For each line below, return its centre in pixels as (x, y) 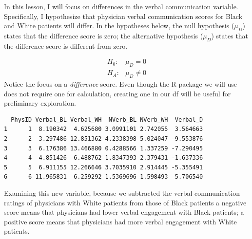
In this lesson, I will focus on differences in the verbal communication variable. (121, 6)
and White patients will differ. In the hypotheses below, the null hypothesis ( (119, 26)
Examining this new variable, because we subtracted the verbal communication (122, 193)
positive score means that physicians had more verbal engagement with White (120, 221)
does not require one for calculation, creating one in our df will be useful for (117, 93)
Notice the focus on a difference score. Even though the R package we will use (120, 84)
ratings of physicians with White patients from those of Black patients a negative (125, 202)
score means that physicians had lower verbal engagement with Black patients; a (124, 212)
